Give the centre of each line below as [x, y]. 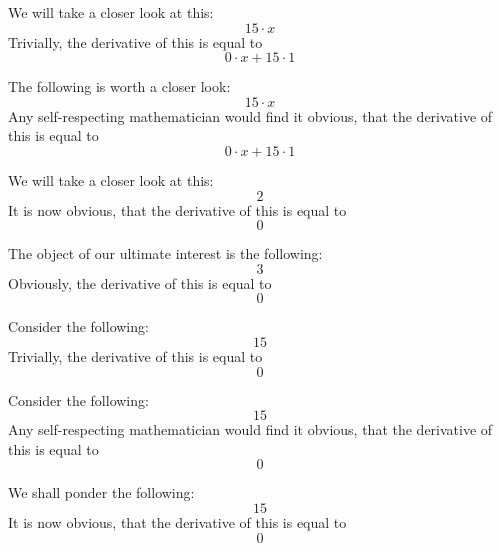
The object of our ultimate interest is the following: [165, 253]
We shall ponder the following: [101, 492]
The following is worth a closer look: [119, 86]
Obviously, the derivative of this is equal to [140, 282]
